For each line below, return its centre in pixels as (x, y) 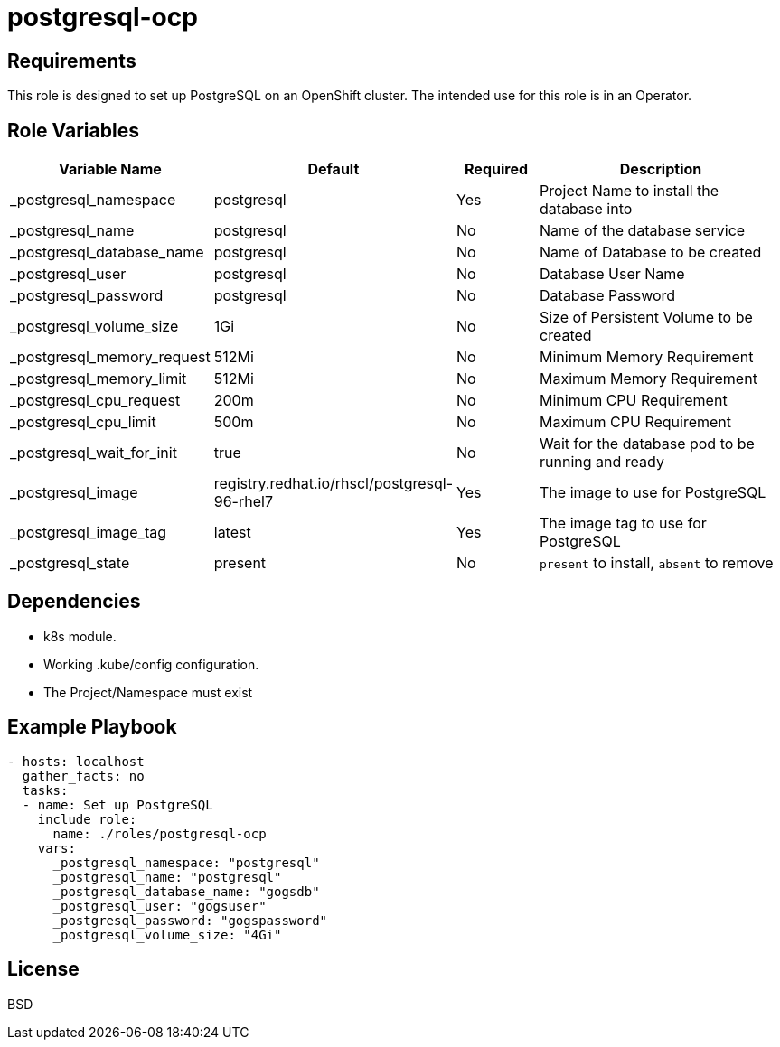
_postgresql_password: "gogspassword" (190, 920)
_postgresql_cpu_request (95, 401)
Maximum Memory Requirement (648, 379)
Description (661, 169)
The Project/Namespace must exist (148, 692)
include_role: (87, 819)
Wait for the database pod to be (647, 444)
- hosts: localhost (76, 761)
